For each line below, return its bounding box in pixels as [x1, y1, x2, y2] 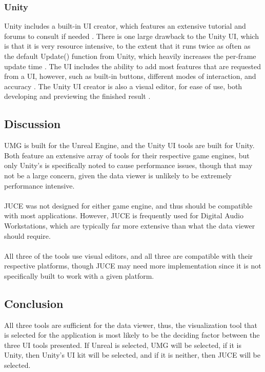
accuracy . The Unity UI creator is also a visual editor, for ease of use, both [4, 80, 242, 91]
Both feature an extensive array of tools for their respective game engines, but [4, 150, 250, 160]
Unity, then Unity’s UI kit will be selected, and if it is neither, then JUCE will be [4, 349, 261, 360]
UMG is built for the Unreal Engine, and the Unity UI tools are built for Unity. [4, 140, 255, 151]
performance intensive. [4, 180, 75, 191]
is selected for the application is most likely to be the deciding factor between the [4, 329, 260, 340]
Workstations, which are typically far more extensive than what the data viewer [4, 220, 255, 231]
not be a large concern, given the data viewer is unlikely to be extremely [4, 170, 232, 180]
